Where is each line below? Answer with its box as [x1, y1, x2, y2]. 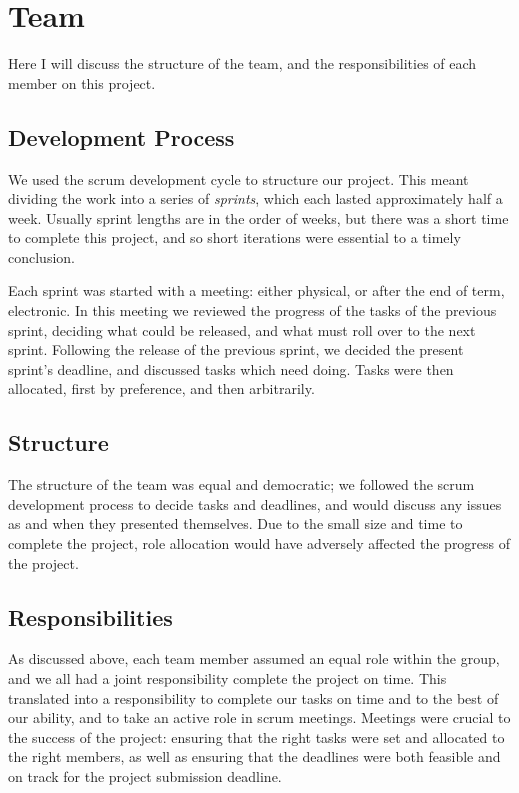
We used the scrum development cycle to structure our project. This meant [8, 168, 469, 189]
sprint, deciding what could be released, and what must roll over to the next [8, 319, 476, 340]
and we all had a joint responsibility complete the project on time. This [8, 668, 447, 689]
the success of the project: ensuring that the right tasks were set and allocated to [8, 726, 505, 747]
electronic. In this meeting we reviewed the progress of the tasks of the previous [8, 300, 497, 321]
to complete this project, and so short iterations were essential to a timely [8, 227, 461, 248]
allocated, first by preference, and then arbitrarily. [8, 378, 315, 399]
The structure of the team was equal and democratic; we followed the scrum [8, 474, 475, 495]
